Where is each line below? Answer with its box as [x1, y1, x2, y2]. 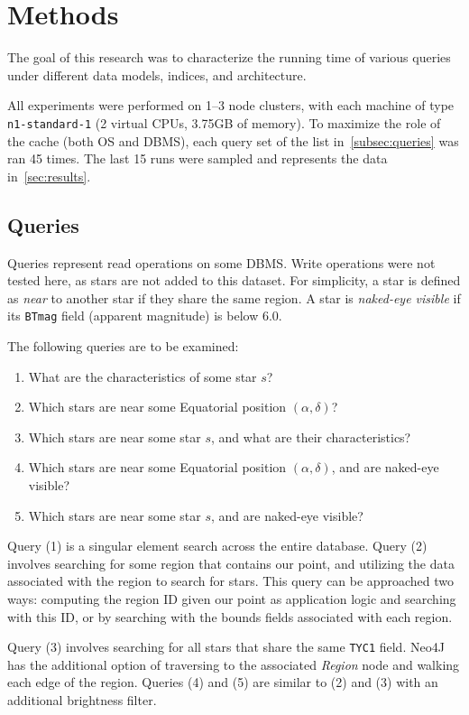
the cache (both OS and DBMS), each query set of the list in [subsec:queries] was [7, 131, 459, 150]
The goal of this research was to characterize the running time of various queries [7, 48, 451, 67]
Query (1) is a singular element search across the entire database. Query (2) [7, 536, 428, 555]
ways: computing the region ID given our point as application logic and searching [7, 589, 456, 608]
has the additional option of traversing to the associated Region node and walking [7, 655, 460, 673]
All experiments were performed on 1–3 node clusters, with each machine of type [7, 96, 455, 115]
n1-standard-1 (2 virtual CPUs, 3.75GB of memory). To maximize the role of [7, 113, 441, 132]
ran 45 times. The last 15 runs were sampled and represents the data [7, 149, 388, 168]
